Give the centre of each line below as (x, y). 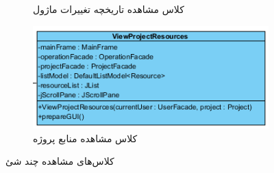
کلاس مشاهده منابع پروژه (85, 138)
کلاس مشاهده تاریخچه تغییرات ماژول (109, 9)
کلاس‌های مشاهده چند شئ (60, 161)
